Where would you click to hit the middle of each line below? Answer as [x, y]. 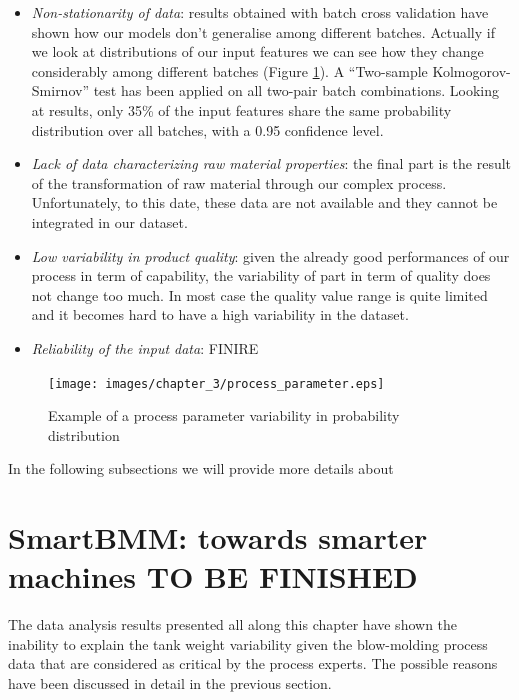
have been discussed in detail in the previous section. [170, 683]
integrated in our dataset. [109, 221]
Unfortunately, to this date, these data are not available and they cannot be [264, 202]
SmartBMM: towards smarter [218, 537]
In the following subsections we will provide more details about [201, 468]
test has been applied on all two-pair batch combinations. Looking [296, 90]
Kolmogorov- [471, 70]
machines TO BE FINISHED [213, 576]
